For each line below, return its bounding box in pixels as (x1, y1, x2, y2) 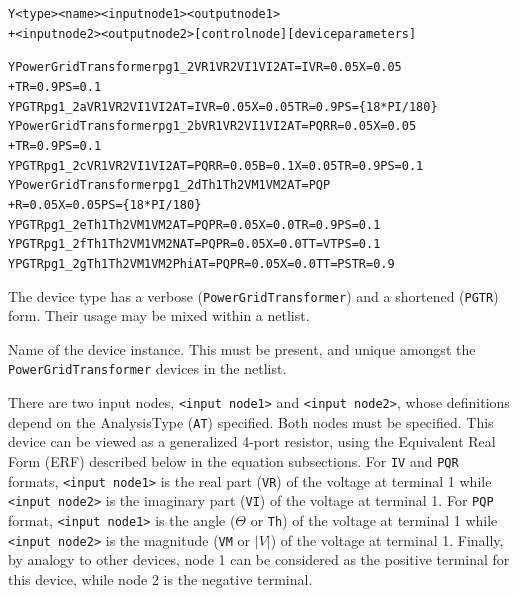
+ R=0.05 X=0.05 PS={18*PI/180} (8, 197, 202, 212)
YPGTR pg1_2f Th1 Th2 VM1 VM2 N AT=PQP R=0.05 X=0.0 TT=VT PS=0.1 (8, 237, 381, 252)
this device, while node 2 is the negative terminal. (8, 568, 313, 589)
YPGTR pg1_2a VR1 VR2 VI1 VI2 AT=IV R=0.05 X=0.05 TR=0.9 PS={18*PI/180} (8, 99, 438, 114)
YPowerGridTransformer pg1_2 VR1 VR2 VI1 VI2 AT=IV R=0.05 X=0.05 (8, 60, 402, 75)
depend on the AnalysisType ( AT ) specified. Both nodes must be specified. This (8, 411, 494, 432)
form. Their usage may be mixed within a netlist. (8, 305, 310, 326)
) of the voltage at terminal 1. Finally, (270, 529, 504, 550)
